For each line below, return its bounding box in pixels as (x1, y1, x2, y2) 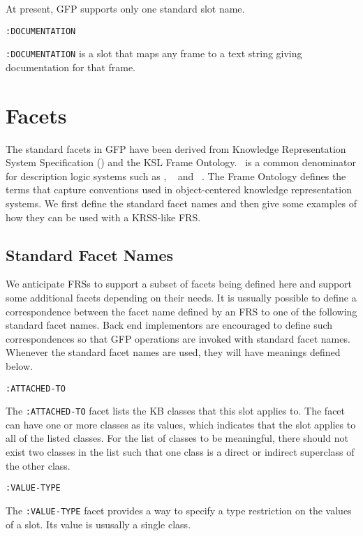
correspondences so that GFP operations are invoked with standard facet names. (6, 331, 350, 345)
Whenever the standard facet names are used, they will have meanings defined (6, 345, 341, 359)
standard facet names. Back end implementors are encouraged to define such (6, 318, 333, 332)
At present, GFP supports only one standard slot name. (6, 1, 245, 15)
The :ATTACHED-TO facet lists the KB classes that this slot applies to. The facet (6, 403, 346, 418)
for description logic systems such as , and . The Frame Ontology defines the (6, 168, 346, 183)
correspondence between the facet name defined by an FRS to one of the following (6, 304, 357, 318)
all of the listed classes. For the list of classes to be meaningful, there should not (6, 431, 348, 445)
